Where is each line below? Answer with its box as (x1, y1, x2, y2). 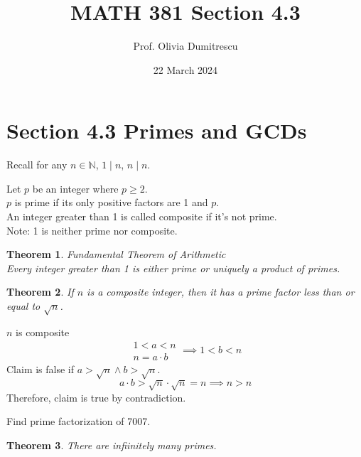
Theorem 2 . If (6, 284, 74, 299)
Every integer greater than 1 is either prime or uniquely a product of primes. (6, 260, 340, 275)
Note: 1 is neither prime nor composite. (6, 222, 178, 237)
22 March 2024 (153, 62, 218, 77)
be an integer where (32, 181, 119, 195)
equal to (6, 299, 41, 313)
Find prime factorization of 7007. (6, 414, 151, 429)
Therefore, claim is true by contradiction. (6, 389, 186, 404)
